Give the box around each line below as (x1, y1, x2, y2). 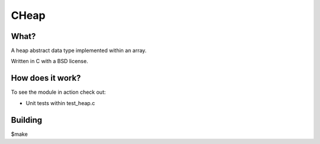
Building (11, 115, 43, 125)
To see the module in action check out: (11, 89, 106, 96)
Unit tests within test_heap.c (25, 99, 95, 106)
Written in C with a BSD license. (11, 58, 88, 65)
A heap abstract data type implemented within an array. (11, 47, 147, 54)
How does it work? (11, 73, 81, 83)
